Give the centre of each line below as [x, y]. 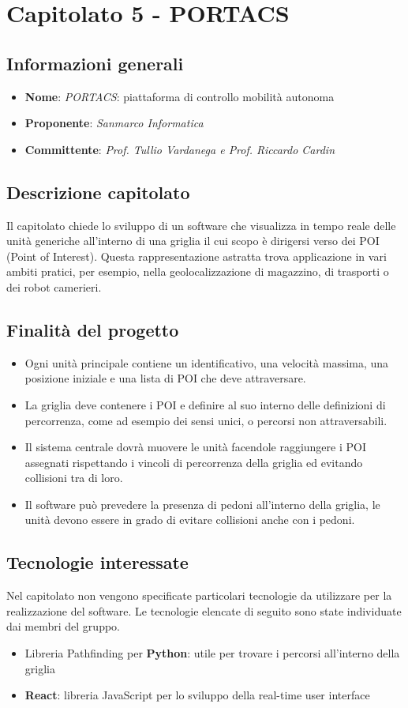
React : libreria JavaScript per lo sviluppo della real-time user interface [197, 695]
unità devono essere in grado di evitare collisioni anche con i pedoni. [190, 520]
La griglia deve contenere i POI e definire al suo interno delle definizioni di [205, 404]
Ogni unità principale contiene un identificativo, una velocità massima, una [207, 362]
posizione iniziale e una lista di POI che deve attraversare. [165, 378]
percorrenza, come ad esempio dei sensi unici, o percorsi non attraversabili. [206, 420]
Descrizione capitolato [98, 192]
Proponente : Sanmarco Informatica [114, 123]
